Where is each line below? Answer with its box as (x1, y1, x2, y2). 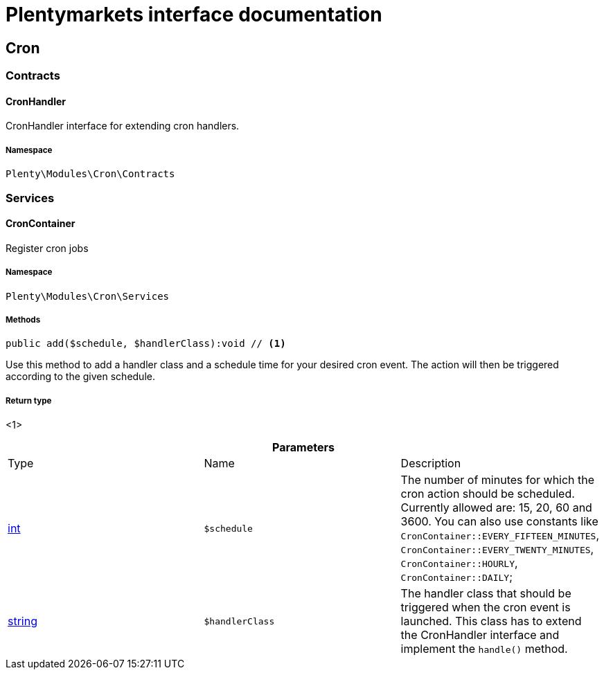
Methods (6, 314, 41, 325)
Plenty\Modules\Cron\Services (6, 290, 170, 302)
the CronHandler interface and (400, 628, 560, 642)
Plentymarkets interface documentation (6, 3, 382, 26)
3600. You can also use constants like (400, 514, 598, 529)
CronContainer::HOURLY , (400, 556, 518, 570)
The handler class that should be (400, 586, 571, 601)
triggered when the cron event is (400, 600, 571, 615)
